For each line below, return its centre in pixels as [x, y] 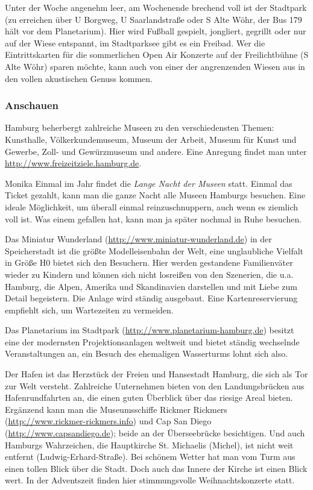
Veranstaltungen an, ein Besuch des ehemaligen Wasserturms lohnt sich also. [147, 353]
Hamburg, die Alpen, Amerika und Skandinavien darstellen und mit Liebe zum [151, 286]
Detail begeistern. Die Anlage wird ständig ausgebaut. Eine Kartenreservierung [151, 298]
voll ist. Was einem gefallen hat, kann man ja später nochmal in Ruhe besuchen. [153, 218]
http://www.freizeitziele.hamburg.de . [73, 163]
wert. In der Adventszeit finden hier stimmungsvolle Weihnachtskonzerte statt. [150, 480]
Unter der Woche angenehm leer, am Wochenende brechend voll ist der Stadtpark [156, 7]
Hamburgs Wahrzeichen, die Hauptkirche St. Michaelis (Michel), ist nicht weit [149, 444]
